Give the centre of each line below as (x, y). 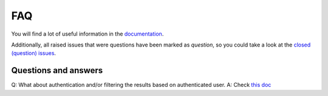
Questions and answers (57, 70)
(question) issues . (34, 53)
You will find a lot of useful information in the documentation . (87, 34)
